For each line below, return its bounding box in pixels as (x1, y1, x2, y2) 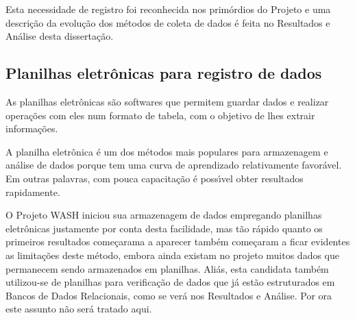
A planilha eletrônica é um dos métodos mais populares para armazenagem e (5, 144, 328, 158)
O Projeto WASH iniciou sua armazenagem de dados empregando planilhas (5, 208, 322, 222)
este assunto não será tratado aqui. (5, 301, 152, 316)
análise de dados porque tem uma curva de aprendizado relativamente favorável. (5, 158, 342, 172)
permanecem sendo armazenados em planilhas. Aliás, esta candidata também (5, 261, 329, 275)
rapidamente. (5, 184, 60, 199)
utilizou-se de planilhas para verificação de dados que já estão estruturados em (5, 275, 335, 289)
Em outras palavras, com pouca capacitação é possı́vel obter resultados (5, 171, 304, 185)
